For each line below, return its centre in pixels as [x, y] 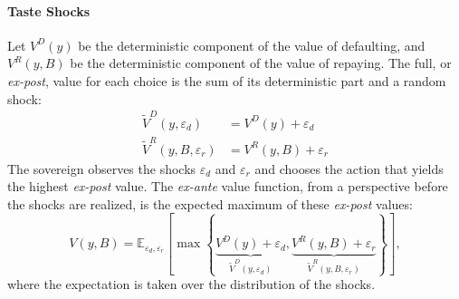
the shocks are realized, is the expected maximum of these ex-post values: [210, 203]
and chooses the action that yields [349, 168]
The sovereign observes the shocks [102, 168]
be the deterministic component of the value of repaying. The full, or [261, 63]
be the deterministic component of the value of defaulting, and [252, 45]
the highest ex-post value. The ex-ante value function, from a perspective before [228, 186]
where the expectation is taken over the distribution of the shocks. [191, 284]
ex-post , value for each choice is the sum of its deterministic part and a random [227, 80]
